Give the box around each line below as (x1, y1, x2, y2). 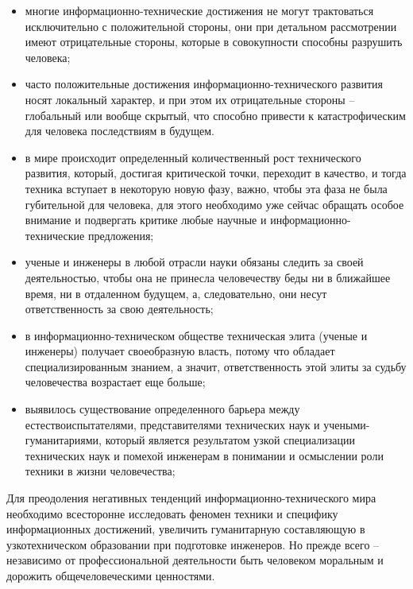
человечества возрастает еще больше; (25, 374, 206, 390)
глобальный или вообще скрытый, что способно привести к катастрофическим (25, 107, 406, 123)
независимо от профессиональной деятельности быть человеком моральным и (6, 552, 384, 568)
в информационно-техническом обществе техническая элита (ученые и (25, 327, 368, 343)
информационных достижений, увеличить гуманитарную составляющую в (6, 521, 365, 537)
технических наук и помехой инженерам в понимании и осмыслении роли (25, 447, 384, 463)
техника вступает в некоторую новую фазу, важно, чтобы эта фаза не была (25, 180, 388, 196)
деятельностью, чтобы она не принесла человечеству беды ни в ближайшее (25, 269, 391, 285)
